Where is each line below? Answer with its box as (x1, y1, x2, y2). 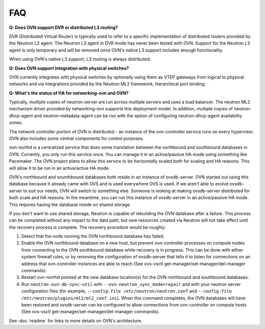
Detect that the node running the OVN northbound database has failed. (21, 233, 165, 239)
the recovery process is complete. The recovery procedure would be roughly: (9, 224, 166, 230)
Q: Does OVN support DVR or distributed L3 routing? (9, 25, 118, 30)
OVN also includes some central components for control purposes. (9, 135, 144, 142)
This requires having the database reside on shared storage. (9, 202, 131, 207)
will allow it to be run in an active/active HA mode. (9, 165, 110, 171)
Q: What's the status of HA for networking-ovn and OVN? (9, 90, 129, 96)
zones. (9, 120, 23, 126)
